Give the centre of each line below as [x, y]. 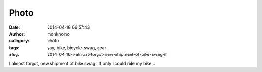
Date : [15, 27]
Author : [17, 34]
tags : [14, 47]
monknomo [58, 34]
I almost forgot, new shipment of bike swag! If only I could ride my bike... [82, 63]
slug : [14, 54]
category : [19, 41]
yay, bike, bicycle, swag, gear [77, 47]
